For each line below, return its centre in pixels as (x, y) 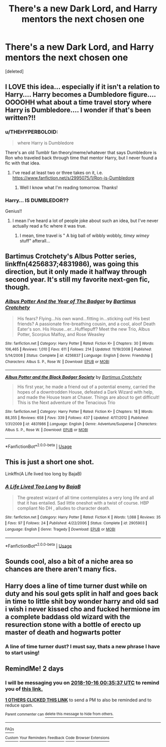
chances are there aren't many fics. (61, 569)
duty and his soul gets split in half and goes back (82, 594)
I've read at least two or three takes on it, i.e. (58, 172)
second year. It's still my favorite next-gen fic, (77, 280)
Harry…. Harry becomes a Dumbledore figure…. (81, 95)
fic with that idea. (23, 163)
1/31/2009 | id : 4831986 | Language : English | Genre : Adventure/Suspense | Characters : (81, 424)
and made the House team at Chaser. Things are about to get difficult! (88, 398)
